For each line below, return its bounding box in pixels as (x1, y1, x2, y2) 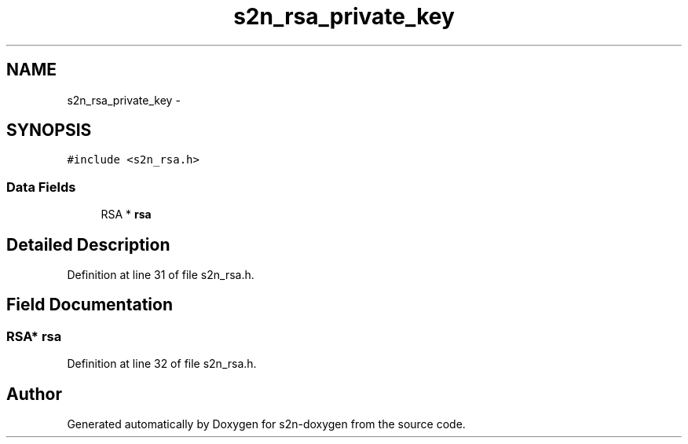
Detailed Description (6, 234, 170, 255)
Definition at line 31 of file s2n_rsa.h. (67, 268, 254, 282)
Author (6, 383, 62, 404)
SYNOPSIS (6, 120, 92, 141)
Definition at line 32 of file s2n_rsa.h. (67, 357, 257, 371)
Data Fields (6, 178, 76, 195)
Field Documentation (6, 295, 173, 315)
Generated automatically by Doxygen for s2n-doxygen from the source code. (67, 417, 466, 431)
